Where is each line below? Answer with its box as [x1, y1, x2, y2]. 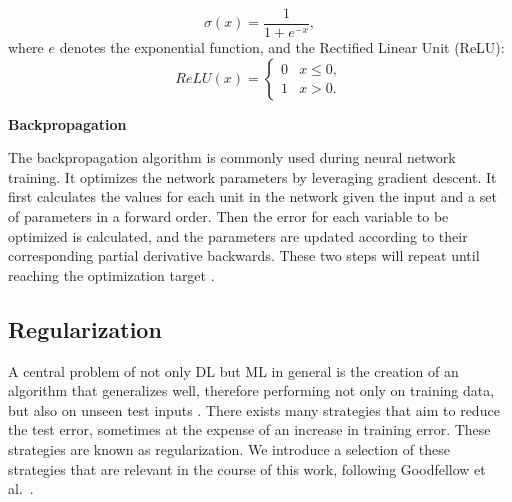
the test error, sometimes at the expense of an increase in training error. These [8, 419, 491, 440]
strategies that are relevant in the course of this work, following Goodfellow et [8, 458, 486, 479]
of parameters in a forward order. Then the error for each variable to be [8, 206, 449, 227]
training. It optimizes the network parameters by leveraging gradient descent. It [8, 166, 497, 187]
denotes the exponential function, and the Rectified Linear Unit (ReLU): [59, 37, 505, 58]
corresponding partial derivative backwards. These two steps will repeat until [8, 245, 480, 266]
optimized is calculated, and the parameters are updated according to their [8, 225, 468, 246]
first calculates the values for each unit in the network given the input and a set [8, 186, 497, 207]
